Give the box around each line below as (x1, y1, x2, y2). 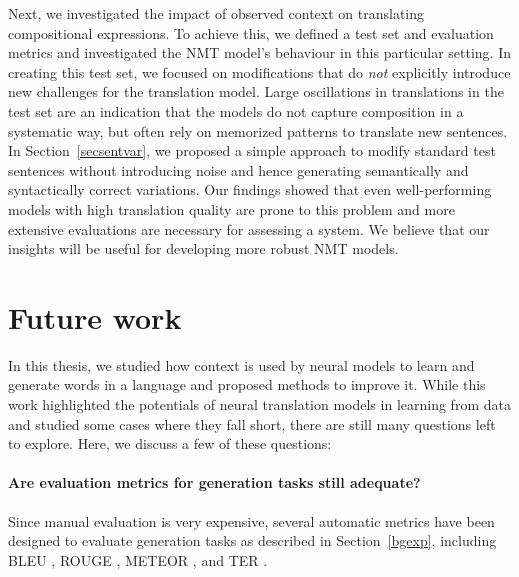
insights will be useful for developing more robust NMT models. (8, 238, 399, 259)
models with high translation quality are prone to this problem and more (8, 198, 455, 219)
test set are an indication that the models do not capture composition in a (8, 100, 464, 121)
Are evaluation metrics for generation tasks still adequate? (8, 472, 421, 493)
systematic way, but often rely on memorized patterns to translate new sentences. (8, 120, 508, 141)
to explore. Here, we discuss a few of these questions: (8, 433, 332, 454)
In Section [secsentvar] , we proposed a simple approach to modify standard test (8, 140, 496, 161)
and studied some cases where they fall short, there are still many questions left (8, 413, 496, 434)
